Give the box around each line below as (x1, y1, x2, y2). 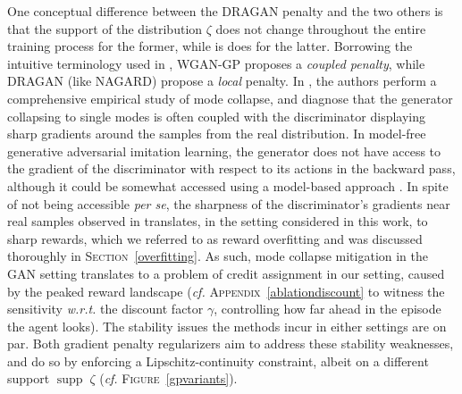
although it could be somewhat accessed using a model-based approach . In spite (7, 176, 449, 195)
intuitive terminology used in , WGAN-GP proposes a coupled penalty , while (7, 54, 425, 72)
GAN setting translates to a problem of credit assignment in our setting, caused (7, 264, 445, 282)
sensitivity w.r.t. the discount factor (7, 299, 204, 318)
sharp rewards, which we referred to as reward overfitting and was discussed (7, 229, 423, 247)
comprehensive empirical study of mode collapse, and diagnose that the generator (7, 88, 453, 107)
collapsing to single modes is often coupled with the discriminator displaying (7, 106, 426, 125)
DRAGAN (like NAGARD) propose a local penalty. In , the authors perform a (7, 71, 437, 90)
